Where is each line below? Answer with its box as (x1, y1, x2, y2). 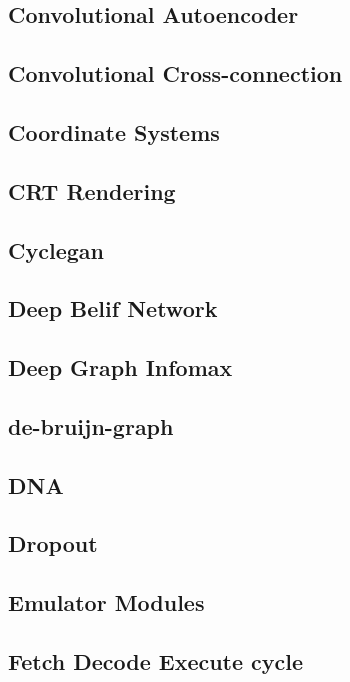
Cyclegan (8, 234, 104, 265)
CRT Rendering (8, 175, 176, 206)
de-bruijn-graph (8, 410, 174, 441)
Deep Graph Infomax (8, 352, 233, 383)
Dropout (8, 528, 98, 559)
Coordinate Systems (8, 116, 220, 147)
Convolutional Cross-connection (8, 58, 343, 89)
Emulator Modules (8, 587, 205, 618)
